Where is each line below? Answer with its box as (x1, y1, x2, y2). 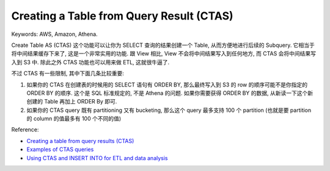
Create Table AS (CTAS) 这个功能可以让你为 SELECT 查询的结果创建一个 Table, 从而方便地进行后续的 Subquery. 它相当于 (11, 41, 315, 49)
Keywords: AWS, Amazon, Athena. (11, 30, 98, 38)
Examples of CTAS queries (26, 146, 94, 153)
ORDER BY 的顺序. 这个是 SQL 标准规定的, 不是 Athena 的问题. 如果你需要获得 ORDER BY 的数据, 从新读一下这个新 (26, 89, 313, 97)
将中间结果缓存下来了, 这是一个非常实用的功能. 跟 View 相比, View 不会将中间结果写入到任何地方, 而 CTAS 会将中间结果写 (11, 50, 317, 57)
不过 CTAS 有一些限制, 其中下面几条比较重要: (11, 70, 125, 77)
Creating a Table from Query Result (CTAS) (11, 9, 233, 23)
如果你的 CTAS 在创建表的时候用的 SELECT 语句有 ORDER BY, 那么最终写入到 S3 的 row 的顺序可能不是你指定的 (26, 81, 308, 88)
